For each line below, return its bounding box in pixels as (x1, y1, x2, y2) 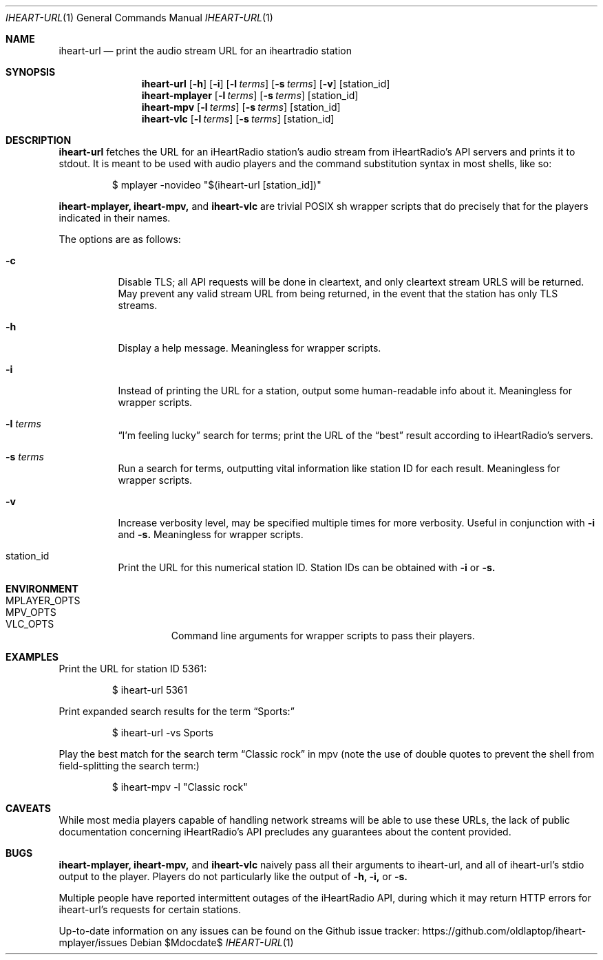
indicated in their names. (59, 212, 171, 224)
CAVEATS (6, 802, 51, 814)
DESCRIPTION (6, 134, 72, 146)
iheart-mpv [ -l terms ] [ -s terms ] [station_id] (141, 101, 341, 113)
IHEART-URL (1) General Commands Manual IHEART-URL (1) (6, 12, 273, 23)
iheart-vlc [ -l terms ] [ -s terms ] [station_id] (141, 113, 335, 125)
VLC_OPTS (6, 618, 54, 630)
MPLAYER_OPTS (6, 595, 81, 606)
